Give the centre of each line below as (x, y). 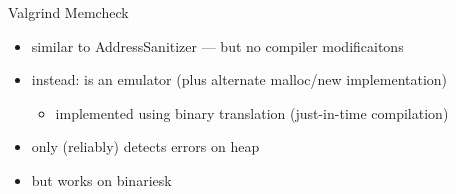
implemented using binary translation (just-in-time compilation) (252, 112)
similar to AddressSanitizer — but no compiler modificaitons (217, 45)
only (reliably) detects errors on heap (145, 146)
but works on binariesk (101, 179)
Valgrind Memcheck (68, 12)
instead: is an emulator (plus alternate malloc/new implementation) (239, 79)
